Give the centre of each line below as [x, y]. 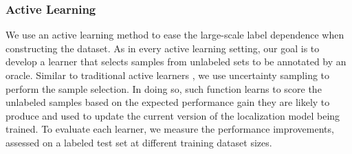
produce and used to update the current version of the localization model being [173, 115]
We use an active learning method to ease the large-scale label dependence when [175, 35]
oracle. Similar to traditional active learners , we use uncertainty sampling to [168, 75]
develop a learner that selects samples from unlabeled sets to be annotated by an [176, 62]
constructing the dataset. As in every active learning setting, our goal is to [163, 48]
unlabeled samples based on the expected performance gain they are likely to [168, 102]
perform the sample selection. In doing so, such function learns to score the [164, 88]
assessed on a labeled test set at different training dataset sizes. [139, 142]
